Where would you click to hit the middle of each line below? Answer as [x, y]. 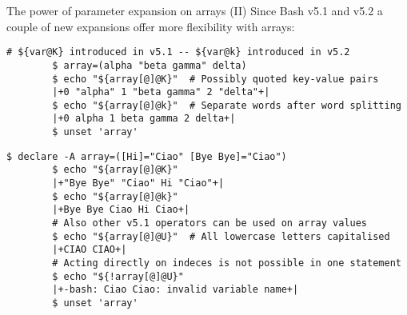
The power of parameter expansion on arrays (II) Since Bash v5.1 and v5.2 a [195, 10]
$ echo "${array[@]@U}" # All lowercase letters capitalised [221, 236]
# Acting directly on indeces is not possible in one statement [227, 263]
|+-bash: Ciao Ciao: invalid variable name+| [176, 290]
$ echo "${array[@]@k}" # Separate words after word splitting [227, 105]
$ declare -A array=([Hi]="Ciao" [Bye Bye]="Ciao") [147, 156]
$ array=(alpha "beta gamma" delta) [150, 65]
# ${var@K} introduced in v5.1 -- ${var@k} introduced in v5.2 [178, 52]
